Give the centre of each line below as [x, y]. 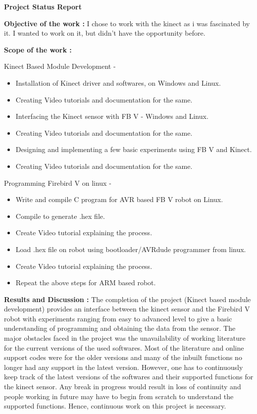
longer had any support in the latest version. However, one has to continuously [124, 367]
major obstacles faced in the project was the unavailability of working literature [125, 338]
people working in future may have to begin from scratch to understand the [119, 396]
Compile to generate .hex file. [60, 216]
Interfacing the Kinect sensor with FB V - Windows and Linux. [112, 116]
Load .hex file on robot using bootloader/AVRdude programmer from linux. [131, 249]
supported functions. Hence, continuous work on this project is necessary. [115, 406]
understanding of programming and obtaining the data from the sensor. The [120, 328]
